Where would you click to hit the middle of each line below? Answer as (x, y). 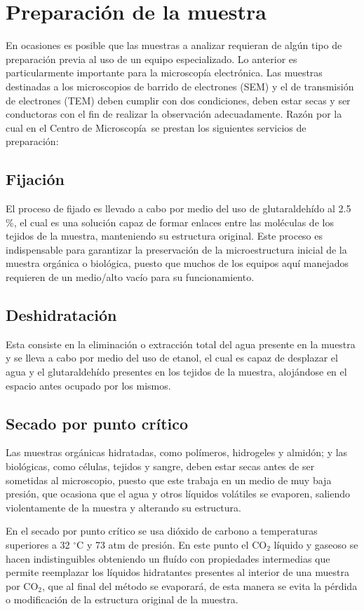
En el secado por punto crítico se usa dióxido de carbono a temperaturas (162, 531)
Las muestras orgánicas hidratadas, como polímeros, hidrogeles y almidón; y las (177, 452)
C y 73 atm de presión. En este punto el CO (172, 544)
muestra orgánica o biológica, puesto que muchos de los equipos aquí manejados (177, 263)
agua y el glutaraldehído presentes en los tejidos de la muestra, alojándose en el (176, 372)
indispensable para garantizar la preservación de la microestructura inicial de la (176, 249)
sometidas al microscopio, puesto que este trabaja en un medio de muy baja (169, 480)
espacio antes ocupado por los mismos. (88, 385)
